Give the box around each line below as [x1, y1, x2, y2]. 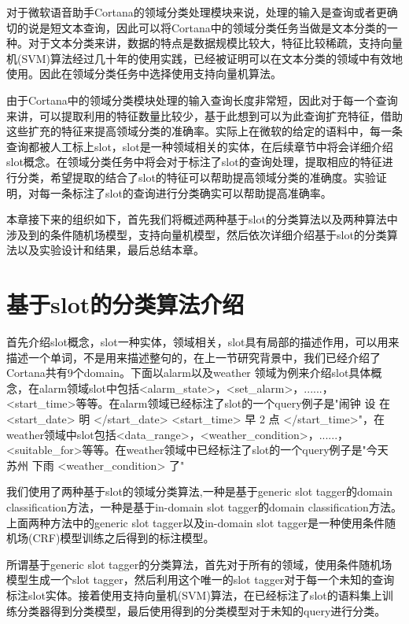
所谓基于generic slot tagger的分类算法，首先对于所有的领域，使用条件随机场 [6, 556, 392, 572]
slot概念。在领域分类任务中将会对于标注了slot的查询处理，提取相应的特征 [6, 153, 382, 170]
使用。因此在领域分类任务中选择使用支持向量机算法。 [6, 65, 282, 82]
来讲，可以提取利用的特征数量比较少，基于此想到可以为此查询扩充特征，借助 [6, 107, 403, 124]
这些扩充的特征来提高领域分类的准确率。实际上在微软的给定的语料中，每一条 [6, 123, 403, 139]
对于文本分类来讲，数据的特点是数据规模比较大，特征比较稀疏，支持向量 [28, 35, 403, 51]
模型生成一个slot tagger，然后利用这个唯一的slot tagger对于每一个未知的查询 [6, 571, 395, 588]
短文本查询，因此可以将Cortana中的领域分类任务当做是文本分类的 [50, 19, 387, 35]
